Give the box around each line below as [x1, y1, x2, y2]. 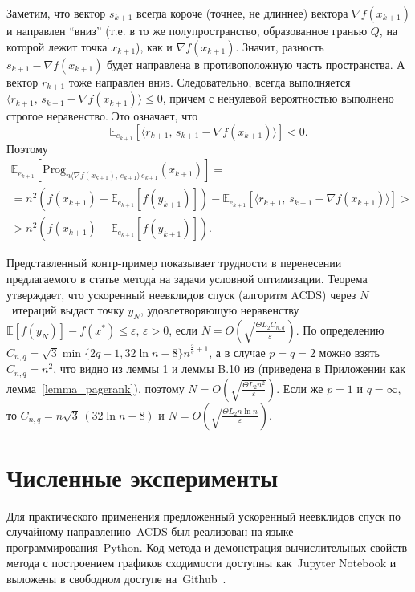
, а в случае [209, 343, 266, 360]
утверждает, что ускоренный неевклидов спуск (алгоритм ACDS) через [6, 286, 356, 302]
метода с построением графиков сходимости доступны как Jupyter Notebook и [6, 554, 397, 571]
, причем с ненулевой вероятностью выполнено [162, 90, 394, 107]
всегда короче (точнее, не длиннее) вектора [136, 5, 348, 21]
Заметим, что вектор [6, 5, 106, 21]
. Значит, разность [235, 38, 324, 55]
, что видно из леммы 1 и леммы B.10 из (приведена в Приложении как [53, 360, 406, 377]
